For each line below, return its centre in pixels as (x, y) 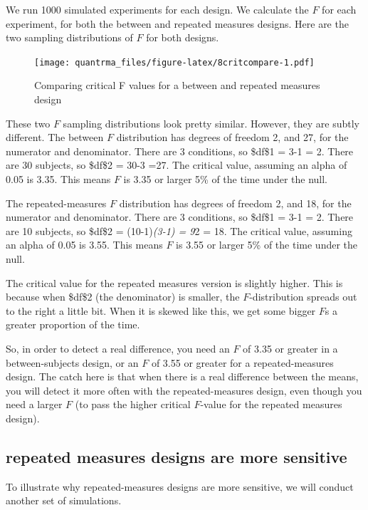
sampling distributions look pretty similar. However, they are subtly (211, 123)
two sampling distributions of (69, 37)
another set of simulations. (64, 500)
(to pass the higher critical (133, 404)
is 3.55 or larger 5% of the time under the (267, 245)
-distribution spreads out (303, 297)
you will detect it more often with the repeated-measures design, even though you (184, 390)
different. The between (55, 137)
